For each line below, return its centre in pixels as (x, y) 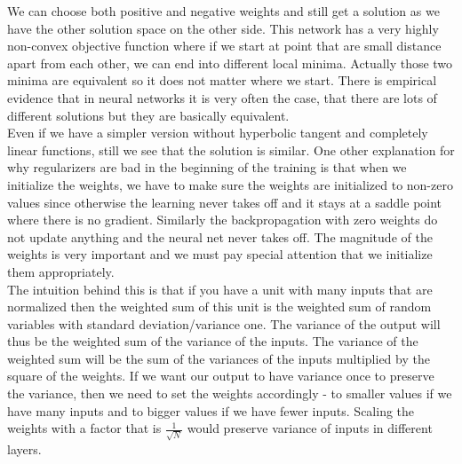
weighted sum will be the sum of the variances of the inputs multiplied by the (219, 358)
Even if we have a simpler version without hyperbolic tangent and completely (218, 133)
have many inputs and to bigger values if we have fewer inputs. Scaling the (211, 410)
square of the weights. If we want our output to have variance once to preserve (221, 376)
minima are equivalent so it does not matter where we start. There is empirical (222, 80)
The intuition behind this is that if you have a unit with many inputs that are (220, 289)
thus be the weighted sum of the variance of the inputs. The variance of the (213, 341)
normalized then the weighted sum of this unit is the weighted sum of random (219, 307)
